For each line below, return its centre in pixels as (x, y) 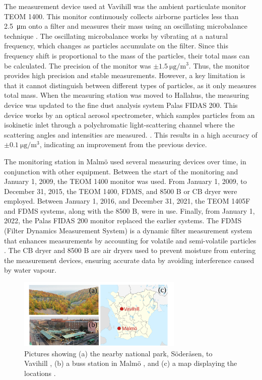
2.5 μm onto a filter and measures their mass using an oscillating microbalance (126, 26)
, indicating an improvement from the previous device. (123, 144)
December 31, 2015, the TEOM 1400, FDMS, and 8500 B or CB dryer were (121, 191)
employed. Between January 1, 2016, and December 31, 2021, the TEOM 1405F (127, 201)
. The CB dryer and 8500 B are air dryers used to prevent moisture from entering (130, 250)
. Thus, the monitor (219, 65)
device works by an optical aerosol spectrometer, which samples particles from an (129, 115)
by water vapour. (30, 270)
